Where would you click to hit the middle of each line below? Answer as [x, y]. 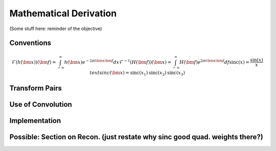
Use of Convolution [41, 104]
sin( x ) [257, 60]
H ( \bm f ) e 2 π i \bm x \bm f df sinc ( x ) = [214, 62]
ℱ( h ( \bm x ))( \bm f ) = [34, 62]
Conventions [30, 43]
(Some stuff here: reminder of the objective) [56, 29]
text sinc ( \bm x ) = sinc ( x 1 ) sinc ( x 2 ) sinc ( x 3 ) [137, 73]
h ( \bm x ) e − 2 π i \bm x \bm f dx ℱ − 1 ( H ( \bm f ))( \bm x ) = [118, 62]
